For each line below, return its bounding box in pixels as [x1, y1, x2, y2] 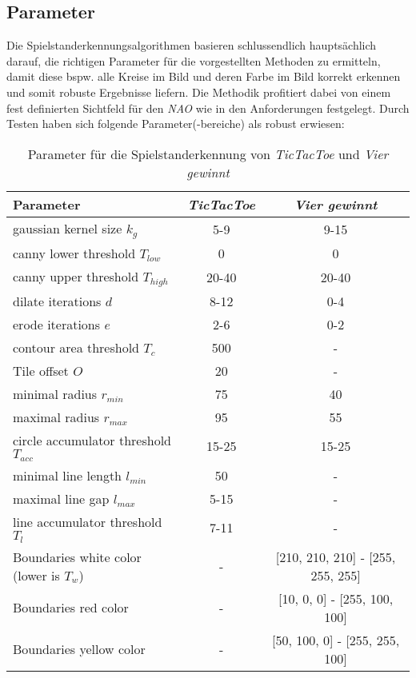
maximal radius [13, 407, 100, 426]
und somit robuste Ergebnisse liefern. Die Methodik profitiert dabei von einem [6, 83, 391, 100]
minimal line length [13, 465, 122, 485]
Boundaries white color [13, 547, 142, 566]
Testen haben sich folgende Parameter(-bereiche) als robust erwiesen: [6, 115, 345, 132]
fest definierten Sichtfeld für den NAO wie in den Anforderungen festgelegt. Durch [6, 99, 410, 116]
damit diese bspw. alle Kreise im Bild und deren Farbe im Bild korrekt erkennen [6, 68, 401, 85]
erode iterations [13, 314, 101, 333]
